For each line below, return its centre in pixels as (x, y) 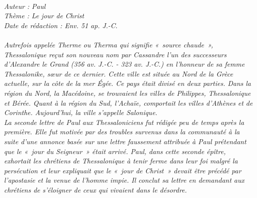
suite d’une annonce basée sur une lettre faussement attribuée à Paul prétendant (125, 141)
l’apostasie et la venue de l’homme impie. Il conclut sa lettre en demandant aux (124, 180)
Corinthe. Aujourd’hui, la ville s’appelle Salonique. (81, 112)
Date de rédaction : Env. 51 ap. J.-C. (61, 25)
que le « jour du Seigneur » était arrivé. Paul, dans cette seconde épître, (115, 151)
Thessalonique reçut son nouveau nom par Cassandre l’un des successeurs (115, 54)
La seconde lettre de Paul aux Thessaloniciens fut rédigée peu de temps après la (124, 122)
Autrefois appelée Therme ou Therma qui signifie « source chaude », (109, 44)
